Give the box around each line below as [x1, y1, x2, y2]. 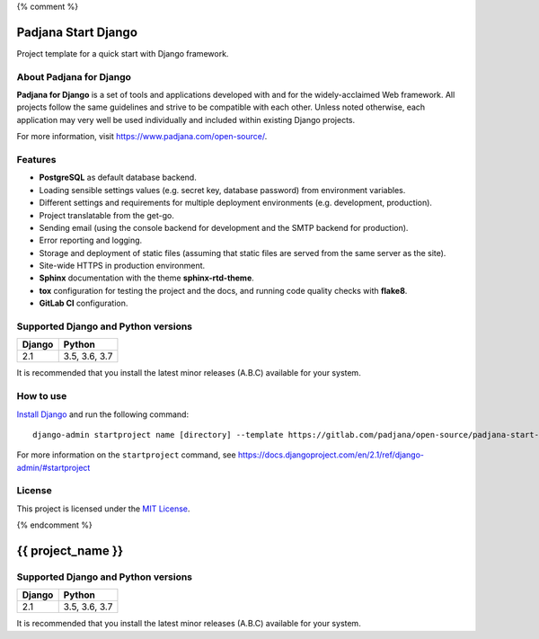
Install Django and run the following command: [16, 409, 189, 420]
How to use [16, 390, 67, 403]
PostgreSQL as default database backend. [39, 172, 197, 183]
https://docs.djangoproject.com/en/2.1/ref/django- [238, 449, 425, 460]
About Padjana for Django [16, 70, 132, 83]
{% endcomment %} [16, 519, 93, 530]
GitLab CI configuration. [39, 297, 128, 309]
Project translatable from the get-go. [39, 209, 174, 220]
